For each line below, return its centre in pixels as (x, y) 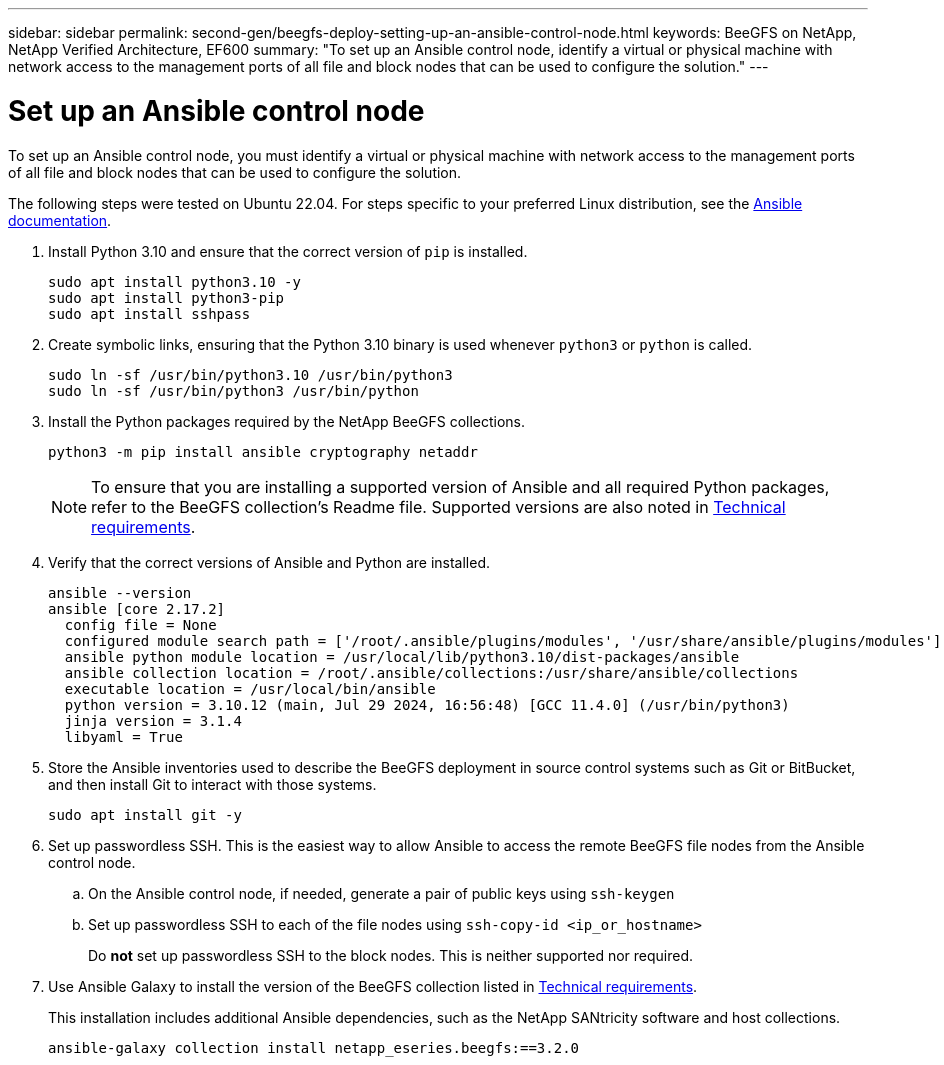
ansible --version (120, 592)
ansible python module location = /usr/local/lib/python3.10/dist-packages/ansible (402, 656)
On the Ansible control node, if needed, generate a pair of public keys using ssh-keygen (381, 893)
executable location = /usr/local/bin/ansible (250, 688)
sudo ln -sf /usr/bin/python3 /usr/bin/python (233, 390)
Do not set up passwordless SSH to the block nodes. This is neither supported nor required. (391, 955)
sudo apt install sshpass (149, 313)
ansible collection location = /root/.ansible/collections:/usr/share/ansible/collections (431, 672)
